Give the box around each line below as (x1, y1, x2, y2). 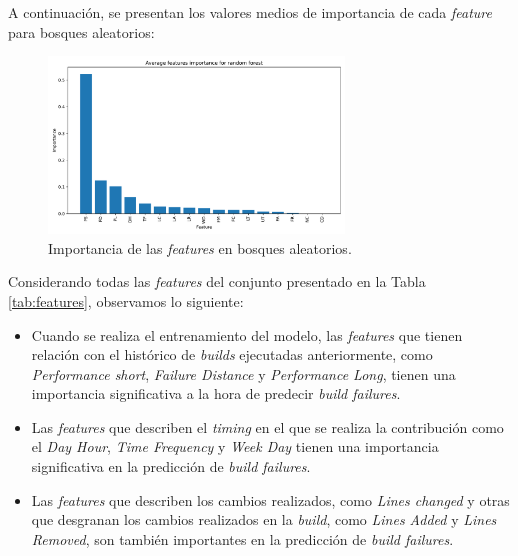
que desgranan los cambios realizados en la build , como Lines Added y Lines (31, 509, 497, 530)
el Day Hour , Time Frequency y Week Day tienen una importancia (31, 436, 439, 457)
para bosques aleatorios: (8, 21, 155, 42)
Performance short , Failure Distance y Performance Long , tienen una (31, 363, 456, 384)
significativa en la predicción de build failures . (31, 456, 311, 477)
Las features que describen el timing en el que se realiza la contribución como (31, 416, 504, 437)
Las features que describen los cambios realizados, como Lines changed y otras (31, 489, 510, 510)
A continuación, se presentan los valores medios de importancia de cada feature (8, 2, 492, 22)
